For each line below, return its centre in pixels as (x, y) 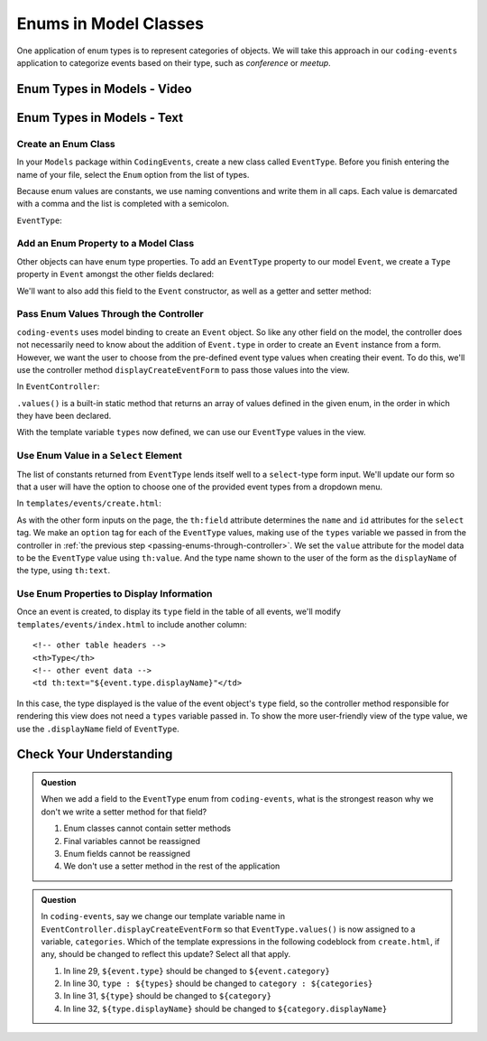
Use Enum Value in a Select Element (99, 456)
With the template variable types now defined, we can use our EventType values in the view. (191, 432)
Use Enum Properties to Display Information (115, 594)
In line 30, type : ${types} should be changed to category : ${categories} (218, 983)
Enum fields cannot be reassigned (127, 853)
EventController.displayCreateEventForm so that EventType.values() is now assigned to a (228, 929)
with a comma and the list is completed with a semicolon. (123, 204)
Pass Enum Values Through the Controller (110, 314)
